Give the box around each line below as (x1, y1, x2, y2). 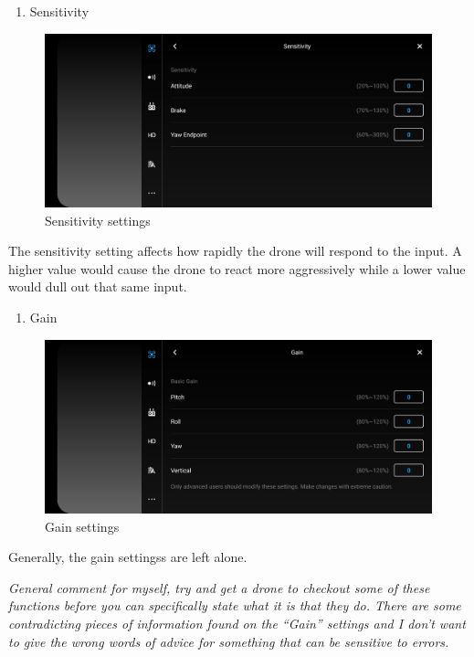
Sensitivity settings (45, 210, 151, 229)
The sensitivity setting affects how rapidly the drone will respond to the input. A (8, 241, 462, 260)
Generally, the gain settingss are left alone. (8, 547, 248, 567)
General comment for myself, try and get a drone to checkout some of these (8, 578, 430, 597)
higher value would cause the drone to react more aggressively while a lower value (8, 259, 466, 278)
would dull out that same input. (8, 277, 187, 296)
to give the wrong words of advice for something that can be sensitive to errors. (8, 631, 449, 651)
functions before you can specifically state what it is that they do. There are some (8, 596, 461, 615)
